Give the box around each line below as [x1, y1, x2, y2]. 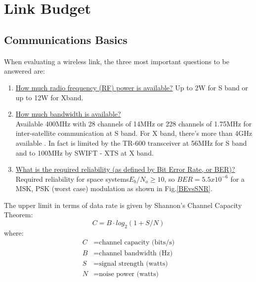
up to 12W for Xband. [15, 92, 84, 102]
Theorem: [4, 209, 33, 220]
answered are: [4, 66, 45, 76]
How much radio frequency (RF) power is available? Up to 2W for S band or [15, 82, 248, 92]
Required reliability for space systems [15, 173, 129, 184]
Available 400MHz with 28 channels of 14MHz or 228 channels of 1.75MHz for [15, 118, 252, 128]
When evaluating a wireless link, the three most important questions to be [4, 56, 229, 66]
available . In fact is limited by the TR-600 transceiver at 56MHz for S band [15, 137, 247, 148]
